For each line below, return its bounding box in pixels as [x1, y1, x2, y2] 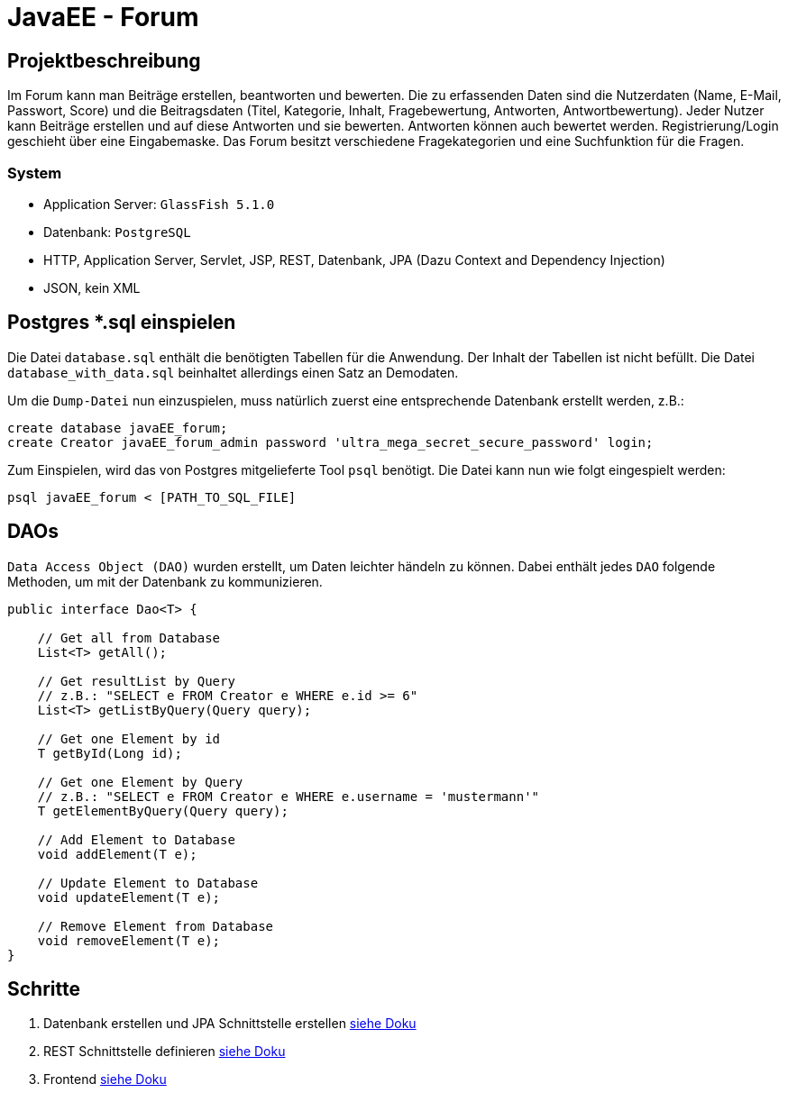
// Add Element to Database [37, 832, 235, 847]
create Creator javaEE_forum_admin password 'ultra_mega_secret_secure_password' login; [7, 434, 654, 450]
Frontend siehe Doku [43, 1071, 167, 1088]
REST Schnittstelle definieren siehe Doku [43, 1043, 286, 1060]
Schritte [7, 978, 80, 1001]
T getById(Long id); [37, 745, 182, 761]
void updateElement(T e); [37, 889, 221, 905]
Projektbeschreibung [7, 49, 201, 72]
